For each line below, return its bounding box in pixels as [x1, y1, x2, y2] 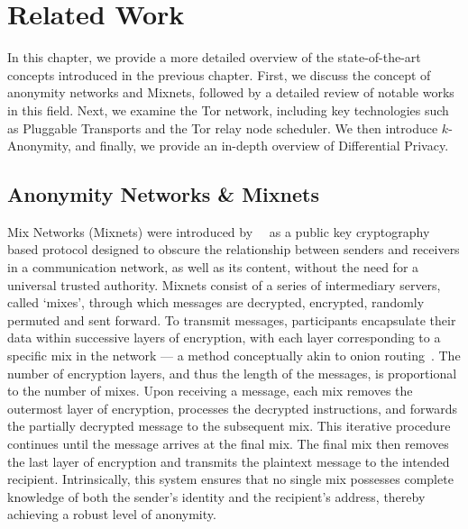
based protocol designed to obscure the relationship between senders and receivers [7, 240, 460, 259]
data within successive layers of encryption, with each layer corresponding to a [7, 328, 441, 347]
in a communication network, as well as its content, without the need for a [7, 258, 419, 277]
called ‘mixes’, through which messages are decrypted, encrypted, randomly [7, 293, 425, 312]
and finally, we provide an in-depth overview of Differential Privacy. [75, 136, 449, 155]
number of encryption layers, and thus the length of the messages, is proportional [7, 363, 457, 382]
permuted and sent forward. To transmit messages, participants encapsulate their [7, 310, 456, 329]
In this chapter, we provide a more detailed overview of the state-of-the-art [7, 48, 421, 67]
